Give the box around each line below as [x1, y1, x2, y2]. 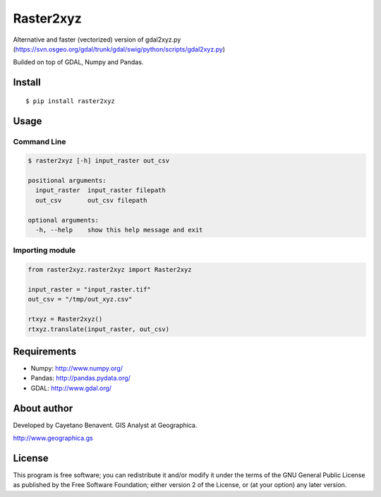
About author [13, 402, 73, 414]
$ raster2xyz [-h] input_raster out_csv [28, 157, 169, 165]
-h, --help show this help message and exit [35, 226, 203, 234]
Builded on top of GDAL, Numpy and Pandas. [13, 58, 144, 66]
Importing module [13, 246, 76, 256]
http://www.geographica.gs [13, 434, 93, 443]
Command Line [13, 136, 66, 146]
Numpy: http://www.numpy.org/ [30, 364, 123, 373]
